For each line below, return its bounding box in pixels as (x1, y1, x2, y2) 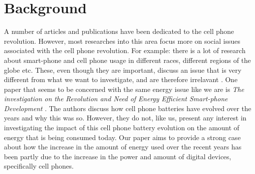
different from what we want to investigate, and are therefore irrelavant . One (4, 74, 238, 85)
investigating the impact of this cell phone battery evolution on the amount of (4, 122, 240, 133)
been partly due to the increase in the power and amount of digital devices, (4, 151, 231, 161)
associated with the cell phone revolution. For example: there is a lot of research (4, 45, 246, 56)
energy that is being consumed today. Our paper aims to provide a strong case (4, 132, 241, 142)
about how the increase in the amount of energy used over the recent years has (4, 142, 242, 152)
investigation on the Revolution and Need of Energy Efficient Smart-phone (4, 93, 228, 104)
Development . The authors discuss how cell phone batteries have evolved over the (4, 103, 252, 113)
